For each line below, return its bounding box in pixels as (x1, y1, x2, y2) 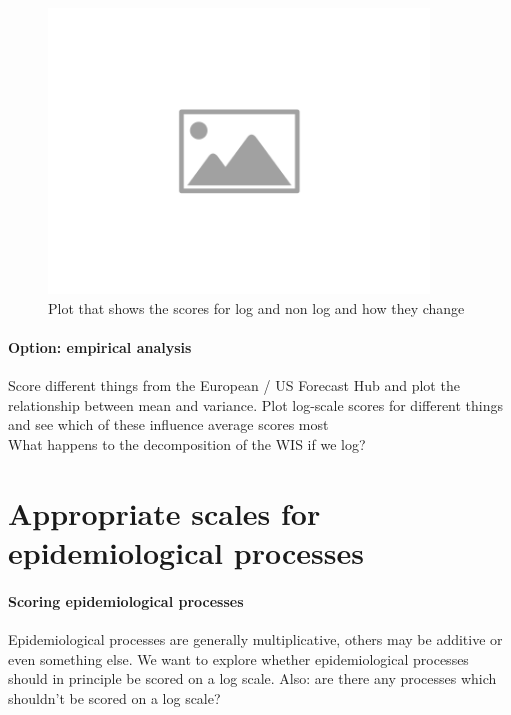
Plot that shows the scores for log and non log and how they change (48, 297, 465, 318)
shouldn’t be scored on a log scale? (8, 687, 221, 708)
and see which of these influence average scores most (8, 414, 329, 435)
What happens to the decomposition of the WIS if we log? (8, 433, 366, 454)
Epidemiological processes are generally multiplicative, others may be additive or (8, 628, 503, 649)
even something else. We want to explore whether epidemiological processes (8, 648, 469, 669)
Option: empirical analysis (8, 336, 192, 357)
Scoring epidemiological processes (8, 590, 244, 611)
